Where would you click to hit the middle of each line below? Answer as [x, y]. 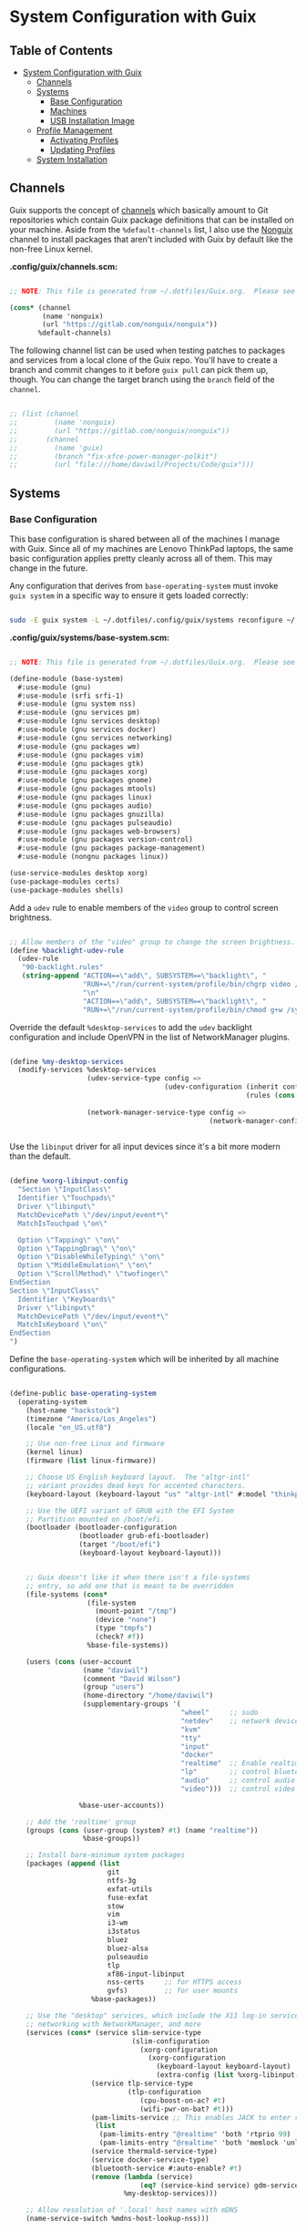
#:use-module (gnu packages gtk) [81, 763]
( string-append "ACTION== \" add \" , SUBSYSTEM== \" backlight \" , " [144, 976]
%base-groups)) [112, 1839]
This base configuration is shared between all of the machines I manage [145, 539]
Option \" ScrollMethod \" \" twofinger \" [93, 1274]
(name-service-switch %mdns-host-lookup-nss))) [117, 2219]
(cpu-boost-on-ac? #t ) [183, 2100]
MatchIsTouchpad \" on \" [62, 1224]
